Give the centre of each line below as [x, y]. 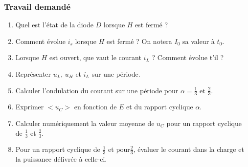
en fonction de [95, 107]
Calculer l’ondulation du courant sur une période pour [97, 90]
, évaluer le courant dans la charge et [189, 149]
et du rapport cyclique [160, 107]
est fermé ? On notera [139, 41]
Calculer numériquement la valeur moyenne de [85, 123]
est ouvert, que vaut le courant [95, 57]
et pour [119, 149]
